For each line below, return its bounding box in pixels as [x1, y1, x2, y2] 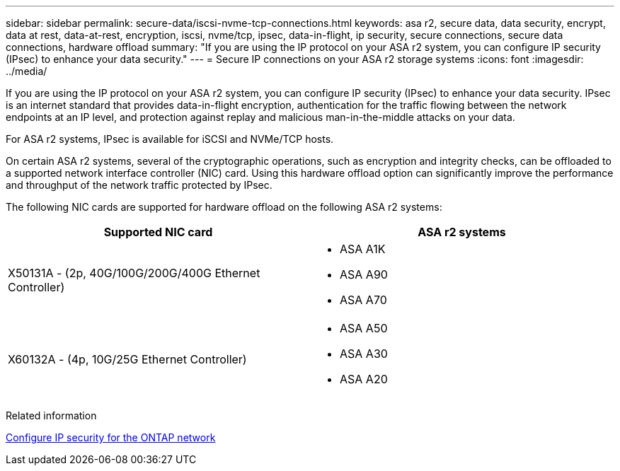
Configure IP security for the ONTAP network [6, 431, 216, 443]
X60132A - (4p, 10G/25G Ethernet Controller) [8, 352, 247, 366]
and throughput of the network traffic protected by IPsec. [6, 179, 272, 191]
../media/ [6, 65, 47, 77]
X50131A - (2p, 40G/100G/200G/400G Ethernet [8, 266, 260, 280]
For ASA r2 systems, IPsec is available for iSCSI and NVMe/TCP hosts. [6, 133, 334, 145]
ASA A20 [340, 372, 388, 386]
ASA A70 [340, 293, 387, 307]
